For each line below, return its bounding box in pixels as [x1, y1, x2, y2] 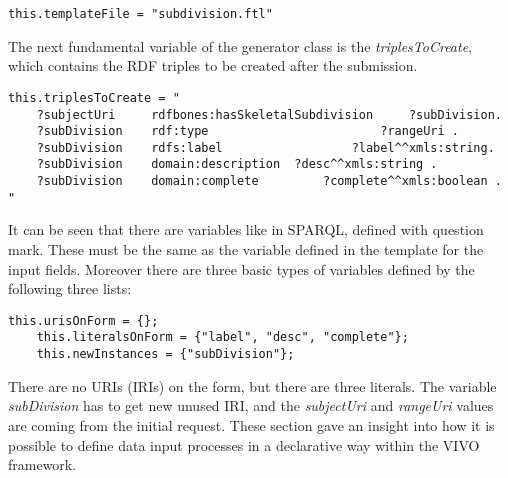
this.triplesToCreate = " [8, 90, 180, 105]
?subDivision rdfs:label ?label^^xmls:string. [36, 140, 495, 155]
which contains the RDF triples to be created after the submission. [8, 55, 418, 76]
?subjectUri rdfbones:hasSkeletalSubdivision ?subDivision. [36, 107, 502, 122]
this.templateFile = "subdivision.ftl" [8, 7, 273, 21]
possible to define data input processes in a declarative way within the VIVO [8, 434, 480, 455]
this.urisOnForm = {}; [8, 313, 159, 328]
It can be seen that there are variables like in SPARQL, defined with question [8, 219, 484, 240]
